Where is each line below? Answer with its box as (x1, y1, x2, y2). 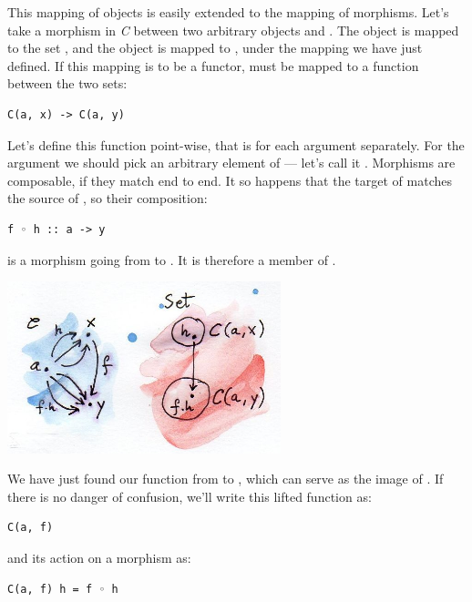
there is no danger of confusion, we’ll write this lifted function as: (7, 486, 372, 505)
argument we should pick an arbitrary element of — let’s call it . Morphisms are (7, 153, 456, 172)
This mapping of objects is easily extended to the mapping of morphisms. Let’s (7, 3, 449, 21)
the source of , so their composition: (7, 189, 208, 208)
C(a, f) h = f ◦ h (7, 582, 118, 596)
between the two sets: (7, 74, 128, 93)
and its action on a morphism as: (7, 548, 191, 566)
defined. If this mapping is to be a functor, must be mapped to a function (7, 56, 419, 75)
